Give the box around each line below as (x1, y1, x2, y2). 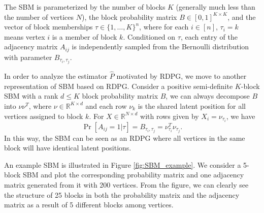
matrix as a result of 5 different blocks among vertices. (4, 199, 174, 210)
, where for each (139, 21, 189, 32)
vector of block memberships (4, 21, 93, 32)
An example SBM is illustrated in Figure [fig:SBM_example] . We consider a (4, 159, 241, 170)
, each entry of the (180, 31, 238, 42)
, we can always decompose (166, 90, 250, 101)
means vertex (4, 31, 45, 42)
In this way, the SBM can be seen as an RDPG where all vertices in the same (4, 132, 245, 143)
